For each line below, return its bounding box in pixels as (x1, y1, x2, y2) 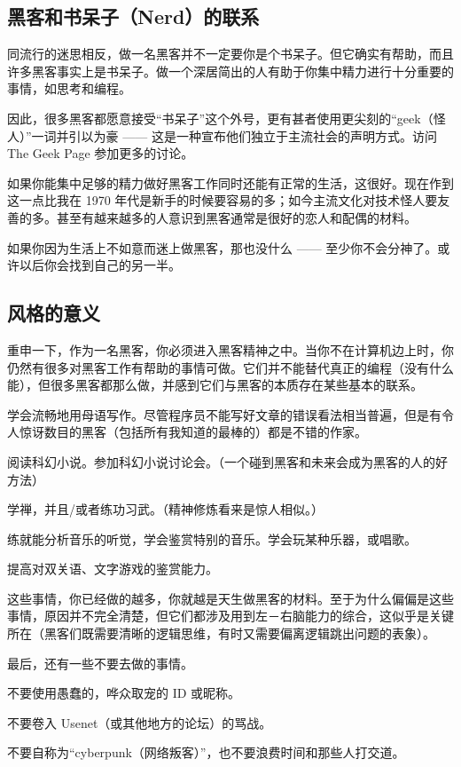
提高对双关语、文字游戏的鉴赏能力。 (7, 559, 218, 578)
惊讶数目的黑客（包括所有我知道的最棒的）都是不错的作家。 (19, 423, 367, 441)
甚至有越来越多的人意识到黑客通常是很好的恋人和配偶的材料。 (56, 208, 417, 226)
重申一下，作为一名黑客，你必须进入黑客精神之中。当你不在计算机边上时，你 (7, 340, 454, 359)
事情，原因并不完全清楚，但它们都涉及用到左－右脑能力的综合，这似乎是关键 (7, 606, 454, 625)
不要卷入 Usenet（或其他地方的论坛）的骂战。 (7, 713, 272, 731)
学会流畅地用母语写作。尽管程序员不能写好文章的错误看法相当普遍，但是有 (7, 405, 441, 423)
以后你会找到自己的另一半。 (19, 256, 181, 274)
